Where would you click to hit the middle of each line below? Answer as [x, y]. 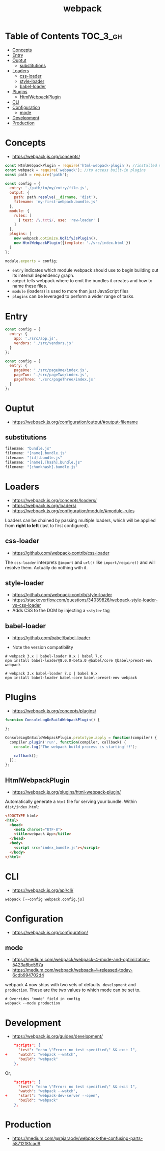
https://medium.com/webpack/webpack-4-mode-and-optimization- [81, 960]
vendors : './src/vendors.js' [44, 343]
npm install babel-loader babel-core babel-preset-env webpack [71, 678]
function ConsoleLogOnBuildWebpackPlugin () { [52, 720]
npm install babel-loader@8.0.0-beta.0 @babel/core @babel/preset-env [79, 661]
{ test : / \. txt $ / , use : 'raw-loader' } [59, 220]
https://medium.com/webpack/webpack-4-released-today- [72, 970]
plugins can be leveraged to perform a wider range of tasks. [73, 296]
